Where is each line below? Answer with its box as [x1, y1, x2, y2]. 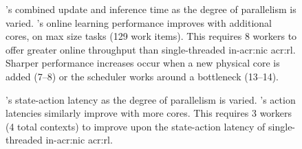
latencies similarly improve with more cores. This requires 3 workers [6, 106, 292, 120]
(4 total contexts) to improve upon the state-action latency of [6, 119, 266, 133]
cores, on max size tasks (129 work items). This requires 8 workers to [6, 29, 297, 43]
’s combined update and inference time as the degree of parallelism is [6, 2, 296, 16]
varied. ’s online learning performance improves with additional [6, 15, 272, 30]
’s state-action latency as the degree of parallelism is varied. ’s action [6, 92, 296, 106]
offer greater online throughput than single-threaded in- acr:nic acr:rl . [6, 42, 296, 56]
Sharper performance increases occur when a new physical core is [6, 56, 280, 70]
